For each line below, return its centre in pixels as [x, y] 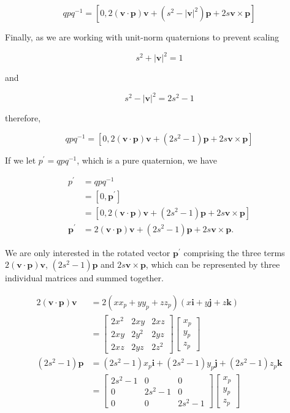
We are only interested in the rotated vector [88, 252]
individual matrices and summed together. [84, 278]
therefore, [23, 118]
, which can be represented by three [213, 264]
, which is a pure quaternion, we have [147, 160]
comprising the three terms [234, 252]
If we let [21, 160]
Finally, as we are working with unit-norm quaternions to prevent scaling [142, 37]
